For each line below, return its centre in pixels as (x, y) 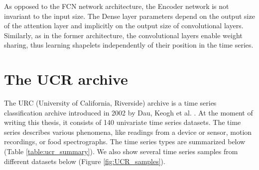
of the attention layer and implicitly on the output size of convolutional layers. (124, 26)
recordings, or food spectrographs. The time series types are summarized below (125, 142)
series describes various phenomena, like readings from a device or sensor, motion (128, 132)
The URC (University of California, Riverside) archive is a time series (110, 103)
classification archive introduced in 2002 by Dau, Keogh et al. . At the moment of (129, 112)
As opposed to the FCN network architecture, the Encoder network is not (117, 6)
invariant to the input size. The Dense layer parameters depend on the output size (129, 16)
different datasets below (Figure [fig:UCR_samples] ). (85, 161)
